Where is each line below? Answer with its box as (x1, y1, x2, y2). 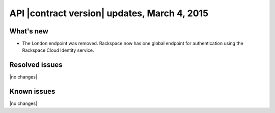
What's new (9, 27, 48, 35)
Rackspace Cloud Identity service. (22, 47, 94, 53)
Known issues (9, 87, 56, 96)
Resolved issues (9, 61, 63, 69)
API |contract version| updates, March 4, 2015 (9, 8, 209, 19)
